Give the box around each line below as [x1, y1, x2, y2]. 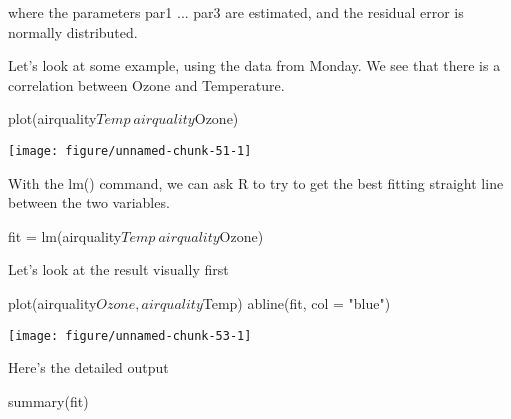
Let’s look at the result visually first [8, 259, 229, 280]
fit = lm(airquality [8, 225, 122, 246]
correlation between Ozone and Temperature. [8, 74, 285, 95]
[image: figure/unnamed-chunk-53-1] [8, 328, 252, 343]
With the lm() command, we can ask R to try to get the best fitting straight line [8, 172, 504, 193]
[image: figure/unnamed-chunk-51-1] [8, 143, 252, 158]
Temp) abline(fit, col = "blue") [202, 293, 391, 313]
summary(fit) [8, 390, 89, 411]
